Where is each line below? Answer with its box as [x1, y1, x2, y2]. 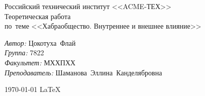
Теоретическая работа [5, 11, 71, 21]
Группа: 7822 [5, 47, 44, 58]
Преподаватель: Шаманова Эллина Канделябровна [5, 67, 162, 77]
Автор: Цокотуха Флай [5, 37, 76, 48]
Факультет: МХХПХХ [5, 57, 76, 67]
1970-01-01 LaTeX [5, 84, 61, 94]
